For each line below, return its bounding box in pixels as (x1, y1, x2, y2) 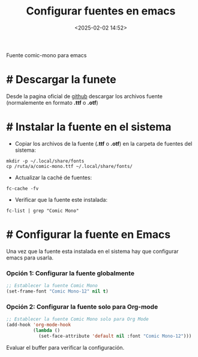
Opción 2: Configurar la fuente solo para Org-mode (6, 302, 158, 311)
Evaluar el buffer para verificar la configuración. (6, 344, 125, 351)
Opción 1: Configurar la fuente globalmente (6, 269, 135, 278)
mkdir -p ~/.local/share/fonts (6, 158, 85, 164)
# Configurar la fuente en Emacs (6, 228, 171, 241)
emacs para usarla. (6, 254, 54, 261)
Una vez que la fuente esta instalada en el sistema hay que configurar (6, 247, 179, 255)
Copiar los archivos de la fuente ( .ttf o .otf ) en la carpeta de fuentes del (14, 140, 193, 147)
